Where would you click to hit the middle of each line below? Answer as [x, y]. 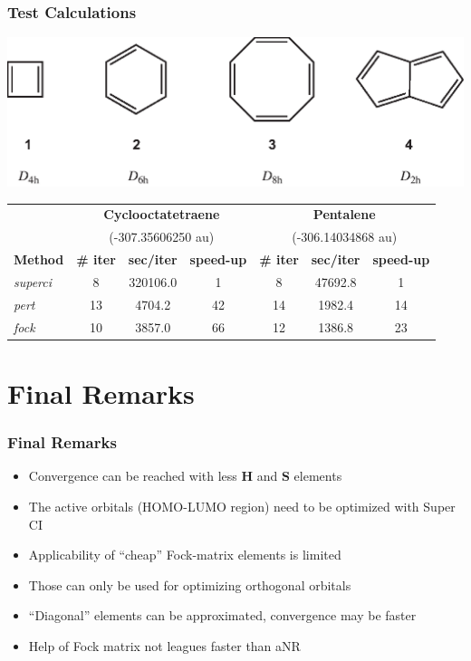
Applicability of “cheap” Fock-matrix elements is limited [185, 555]
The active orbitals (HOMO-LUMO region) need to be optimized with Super [242, 506]
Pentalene [344, 214]
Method [39, 259]
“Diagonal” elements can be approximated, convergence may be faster [222, 615]
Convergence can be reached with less [133, 476]
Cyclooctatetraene [162, 214]
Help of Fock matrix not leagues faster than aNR [164, 645]
